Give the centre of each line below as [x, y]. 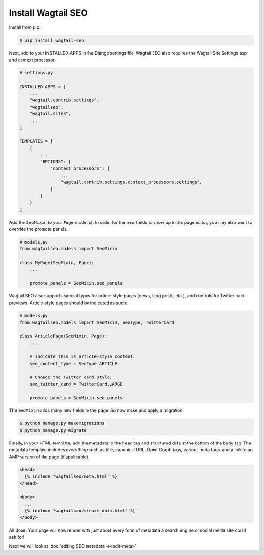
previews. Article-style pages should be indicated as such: [68, 303]
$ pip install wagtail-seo [52, 40]
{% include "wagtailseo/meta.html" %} [71, 476]
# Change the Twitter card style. [71, 377]
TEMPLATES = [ [36, 141]
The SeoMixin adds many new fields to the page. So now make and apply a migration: [97, 410]
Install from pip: [25, 27]
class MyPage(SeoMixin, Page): [57, 263]
